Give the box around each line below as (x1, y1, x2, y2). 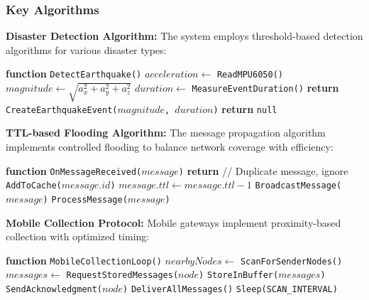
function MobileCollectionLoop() (6, 252, 162, 267)
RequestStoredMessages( (66, 270, 179, 281)
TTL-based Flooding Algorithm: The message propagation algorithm (6, 125, 326, 140)
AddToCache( (6, 181, 62, 191)
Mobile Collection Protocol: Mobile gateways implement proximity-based (6, 215, 341, 230)
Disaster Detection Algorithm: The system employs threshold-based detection (6, 28, 363, 43)
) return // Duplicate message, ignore (178, 163, 348, 178)
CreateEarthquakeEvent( (6, 105, 118, 115)
